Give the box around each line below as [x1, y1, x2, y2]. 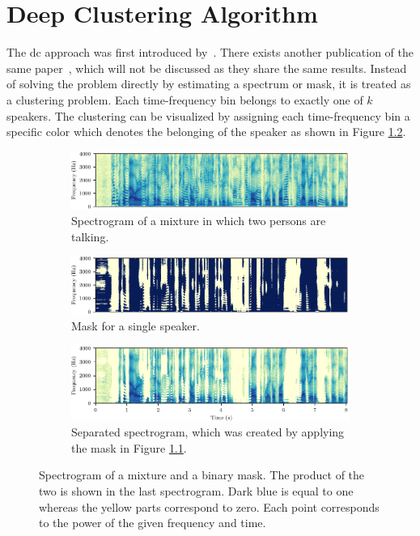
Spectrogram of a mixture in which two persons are [71, 212, 326, 229]
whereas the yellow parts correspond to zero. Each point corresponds [39, 498, 380, 515]
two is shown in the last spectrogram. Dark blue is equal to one [39, 483, 354, 499]
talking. [71, 228, 109, 245]
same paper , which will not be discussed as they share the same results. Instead [6, 59, 407, 76]
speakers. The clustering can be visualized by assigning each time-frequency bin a [6, 107, 410, 124]
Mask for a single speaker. [71, 317, 200, 334]
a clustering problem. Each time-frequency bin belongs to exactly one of [6, 91, 363, 108]
